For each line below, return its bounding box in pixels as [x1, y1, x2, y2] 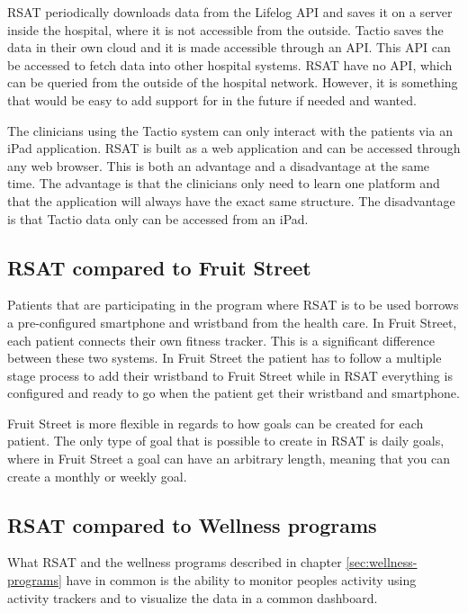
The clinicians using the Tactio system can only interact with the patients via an [7, 121, 454, 140]
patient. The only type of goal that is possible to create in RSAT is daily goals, [7, 431, 445, 450]
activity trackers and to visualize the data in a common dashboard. [7, 588, 378, 607]
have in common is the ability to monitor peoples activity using [66, 571, 417, 590]
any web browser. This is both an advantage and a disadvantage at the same [7, 156, 430, 175]
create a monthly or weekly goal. [7, 466, 187, 485]
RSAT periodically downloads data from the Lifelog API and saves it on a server [7, 3, 453, 21]
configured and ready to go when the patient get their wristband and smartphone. [7, 383, 460, 402]
